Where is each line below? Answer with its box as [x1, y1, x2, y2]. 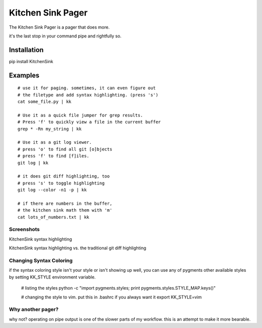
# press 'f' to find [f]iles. [17, 153, 90, 159]
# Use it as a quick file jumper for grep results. [17, 112, 143, 118]
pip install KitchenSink [9, 58, 53, 64]
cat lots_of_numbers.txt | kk [17, 214, 90, 220]
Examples [9, 71, 40, 80]
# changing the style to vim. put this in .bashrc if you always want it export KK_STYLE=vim [21, 294, 202, 300]
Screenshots [9, 226, 40, 233]
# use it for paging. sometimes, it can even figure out [17, 85, 156, 91]
